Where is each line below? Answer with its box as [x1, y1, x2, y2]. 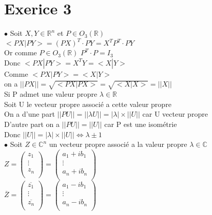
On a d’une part [4, 109, 55, 119]
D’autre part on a [4, 118, 60, 129]
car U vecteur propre [142, 109, 208, 119]
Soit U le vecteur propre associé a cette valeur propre [4, 98, 171, 109]
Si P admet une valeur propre [4, 89, 98, 99]
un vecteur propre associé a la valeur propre [49, 139, 187, 149]
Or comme [4, 47, 37, 58]
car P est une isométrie [104, 118, 177, 129]
